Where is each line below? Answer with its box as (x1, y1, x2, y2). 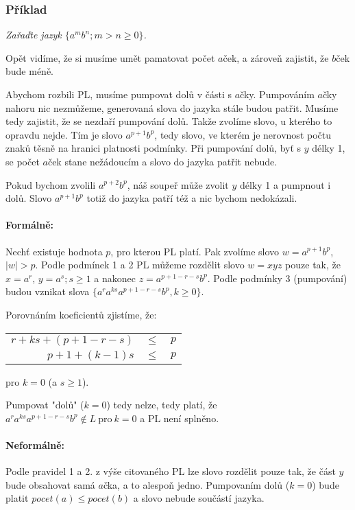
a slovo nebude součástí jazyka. (133, 491, 265, 505)
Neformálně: (5, 437, 65, 452)
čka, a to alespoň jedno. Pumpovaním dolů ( (103, 477, 290, 491)
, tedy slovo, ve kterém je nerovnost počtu (154, 127, 331, 141)
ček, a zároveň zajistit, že (223, 50, 329, 65)
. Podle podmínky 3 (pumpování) (207, 270, 347, 285)
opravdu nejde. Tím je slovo (5, 127, 123, 141)
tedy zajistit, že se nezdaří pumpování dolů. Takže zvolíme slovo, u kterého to (5, 114, 332, 128)
